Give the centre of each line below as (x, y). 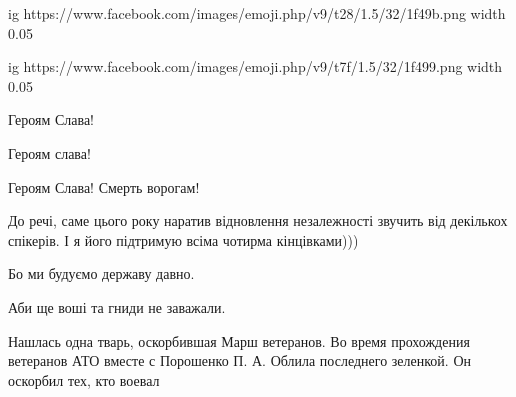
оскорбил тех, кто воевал (84, 379)
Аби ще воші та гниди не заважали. (117, 306)
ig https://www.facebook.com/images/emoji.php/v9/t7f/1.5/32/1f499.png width (255, 66)
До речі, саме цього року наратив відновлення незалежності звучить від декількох (258, 220)
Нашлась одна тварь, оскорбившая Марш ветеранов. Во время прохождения (239, 340)
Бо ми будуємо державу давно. (101, 273)
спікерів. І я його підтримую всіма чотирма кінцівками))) (183, 239)
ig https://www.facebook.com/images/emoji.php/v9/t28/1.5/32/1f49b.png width (257, 13)
